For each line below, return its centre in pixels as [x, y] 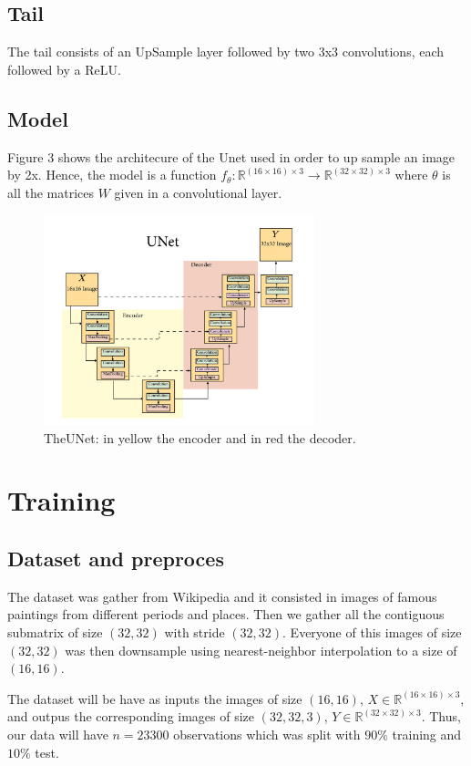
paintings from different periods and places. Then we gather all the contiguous [226, 614]
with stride [195, 632]
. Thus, [441, 716]
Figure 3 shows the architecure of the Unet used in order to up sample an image [231, 156]
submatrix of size [55, 632]
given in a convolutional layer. [198, 192]
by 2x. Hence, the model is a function [112, 175]
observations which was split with [267, 734]
